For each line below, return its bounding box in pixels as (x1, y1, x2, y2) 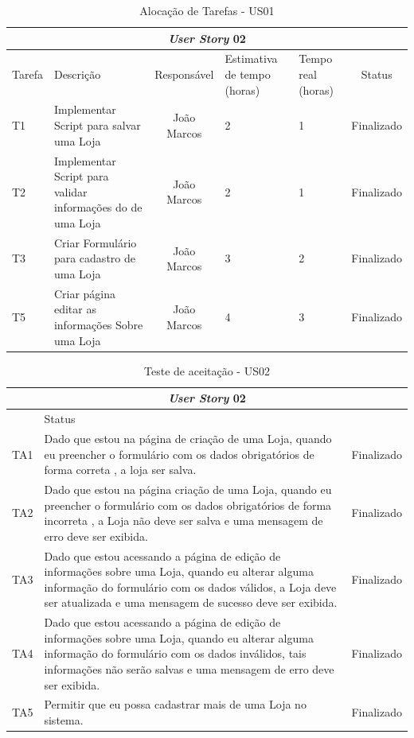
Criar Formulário (53, 234, 137, 251)
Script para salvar (53, 117, 141, 134)
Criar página (53, 285, 116, 301)
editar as (53, 301, 96, 317)
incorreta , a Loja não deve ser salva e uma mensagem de (44, 512, 323, 529)
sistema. (44, 712, 84, 728)
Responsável (154, 66, 214, 83)
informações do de (53, 199, 143, 216)
